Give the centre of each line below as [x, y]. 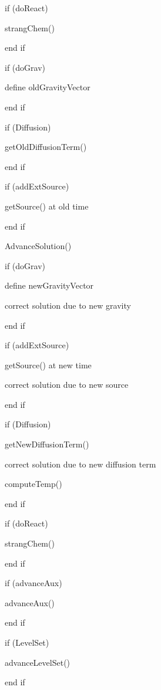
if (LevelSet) [27, 642]
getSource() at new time [48, 364]
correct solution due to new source [67, 385]
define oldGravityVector [48, 87]
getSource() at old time [47, 206]
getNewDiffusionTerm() [47, 444]
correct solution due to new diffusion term [80, 464]
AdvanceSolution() [38, 246]
